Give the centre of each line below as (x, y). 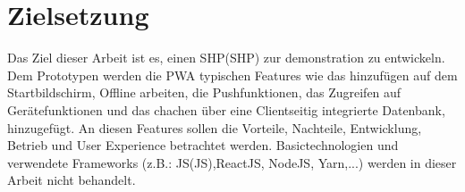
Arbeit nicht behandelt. (72, 180)
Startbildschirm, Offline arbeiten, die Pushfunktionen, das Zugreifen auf (204, 92)
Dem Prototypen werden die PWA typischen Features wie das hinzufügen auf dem (232, 75)
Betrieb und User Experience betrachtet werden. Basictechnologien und (203, 145)
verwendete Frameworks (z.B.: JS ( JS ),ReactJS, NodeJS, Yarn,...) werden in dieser (232, 162)
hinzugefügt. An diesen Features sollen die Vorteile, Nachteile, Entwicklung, (215, 127)
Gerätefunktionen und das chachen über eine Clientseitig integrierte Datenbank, (226, 109)
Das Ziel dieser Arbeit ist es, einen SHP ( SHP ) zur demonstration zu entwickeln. (226, 58)
